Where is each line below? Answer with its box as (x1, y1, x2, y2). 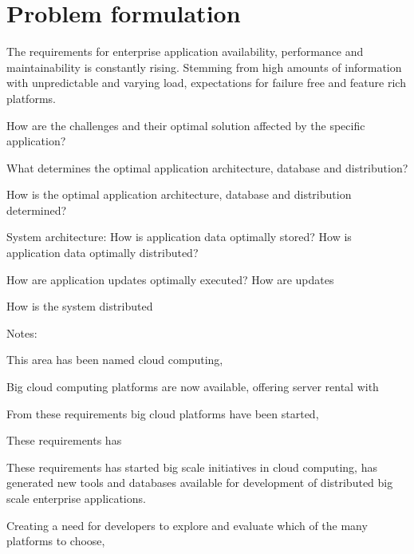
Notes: (6, 324, 37, 341)
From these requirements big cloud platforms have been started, (6, 405, 319, 421)
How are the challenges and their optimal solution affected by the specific (6, 117, 365, 133)
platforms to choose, (6, 532, 105, 549)
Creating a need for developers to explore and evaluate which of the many (6, 516, 368, 533)
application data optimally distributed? (6, 244, 199, 261)
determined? (6, 201, 67, 218)
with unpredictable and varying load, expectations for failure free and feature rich (6, 74, 406, 91)
